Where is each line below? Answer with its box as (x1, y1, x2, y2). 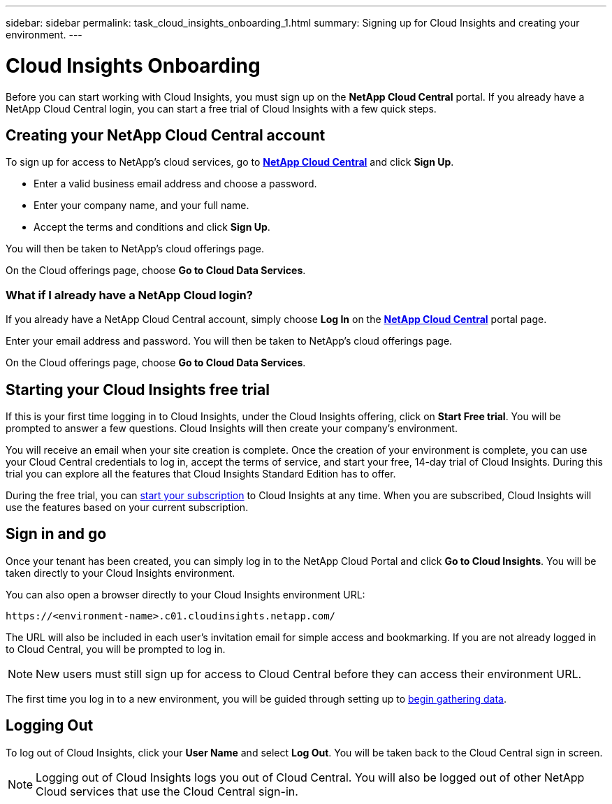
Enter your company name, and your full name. (34, 199, 249, 212)
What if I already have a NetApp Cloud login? (6, 287, 253, 302)
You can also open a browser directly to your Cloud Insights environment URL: (6, 588, 365, 601)
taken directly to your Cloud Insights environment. (6, 566, 235, 579)
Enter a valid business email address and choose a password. (34, 178, 317, 190)
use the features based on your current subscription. (6, 501, 249, 513)
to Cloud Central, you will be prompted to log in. (6, 643, 226, 655)
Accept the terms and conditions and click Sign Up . (34, 221, 270, 234)
